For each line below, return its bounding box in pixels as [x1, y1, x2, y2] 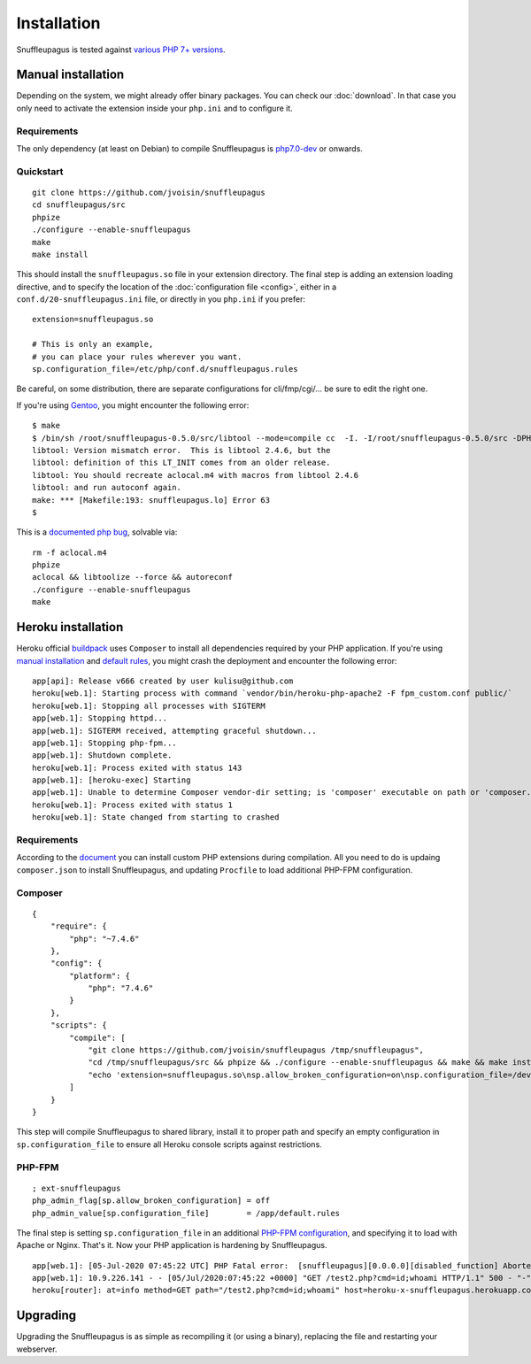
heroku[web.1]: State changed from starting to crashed [32, 813, 280, 822]
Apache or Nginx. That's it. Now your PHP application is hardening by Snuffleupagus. [16, 1240, 327, 1251]
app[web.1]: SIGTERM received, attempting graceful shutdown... [32, 726, 318, 736]
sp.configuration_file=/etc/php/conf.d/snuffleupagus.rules [32, 364, 298, 374]
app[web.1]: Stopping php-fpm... [32, 737, 177, 748]
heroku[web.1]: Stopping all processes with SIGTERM [32, 700, 265, 711]
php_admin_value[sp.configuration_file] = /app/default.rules [32, 1208, 341, 1218]
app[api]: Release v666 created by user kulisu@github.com [32, 675, 294, 686]
